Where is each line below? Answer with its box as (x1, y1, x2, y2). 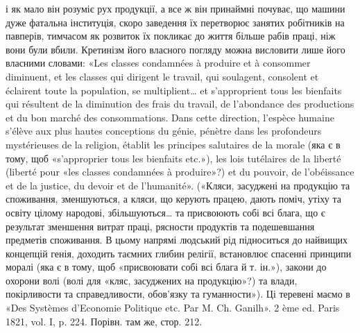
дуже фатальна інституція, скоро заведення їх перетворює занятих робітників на (6, 15, 345, 29)
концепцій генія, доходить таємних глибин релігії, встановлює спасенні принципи (6, 246, 352, 260)
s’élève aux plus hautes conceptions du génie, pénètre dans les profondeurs (6, 123, 322, 138)
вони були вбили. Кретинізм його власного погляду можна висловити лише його (6, 42, 345, 56)
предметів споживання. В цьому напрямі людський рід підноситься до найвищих (6, 232, 348, 247)
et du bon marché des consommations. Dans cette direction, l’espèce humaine (6, 110, 334, 124)
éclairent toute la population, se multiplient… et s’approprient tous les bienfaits (6, 83, 342, 97)
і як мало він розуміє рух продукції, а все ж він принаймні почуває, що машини (6, 1, 345, 15)
